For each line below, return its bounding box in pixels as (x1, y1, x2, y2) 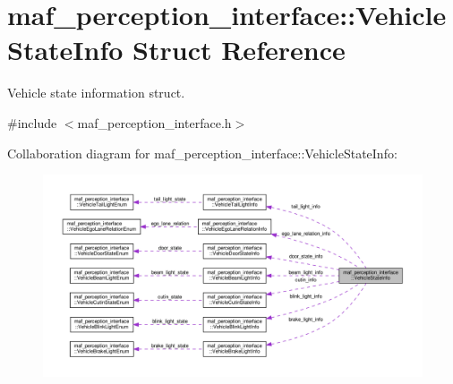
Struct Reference (132, 31, 346, 68)
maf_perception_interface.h (77, 113, 232, 132)
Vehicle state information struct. (7, 83, 185, 102)
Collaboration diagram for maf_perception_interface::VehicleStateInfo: (7, 143, 397, 162)
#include (7, 113, 57, 132)
